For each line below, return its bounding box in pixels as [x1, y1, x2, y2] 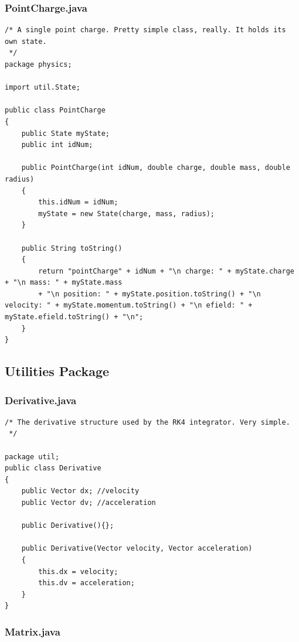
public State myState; [21, 129, 110, 138]
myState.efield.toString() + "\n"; [5, 313, 144, 322]
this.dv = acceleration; [38, 579, 135, 588]
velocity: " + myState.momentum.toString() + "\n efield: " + [5, 301, 253, 310]
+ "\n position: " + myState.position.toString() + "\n [38, 289, 261, 298]
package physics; [5, 60, 72, 69]
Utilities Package [5, 362, 110, 380]
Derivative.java [5, 392, 77, 407]
